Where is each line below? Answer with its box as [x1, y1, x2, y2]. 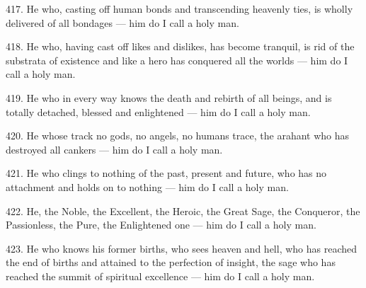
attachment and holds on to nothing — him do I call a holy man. [6, 179, 289, 194]
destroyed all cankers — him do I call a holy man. [6, 142, 223, 156]
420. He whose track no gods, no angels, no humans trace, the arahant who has [6, 128, 350, 143]
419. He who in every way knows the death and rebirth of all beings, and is [6, 90, 332, 105]
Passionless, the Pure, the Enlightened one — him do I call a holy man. [6, 217, 316, 232]
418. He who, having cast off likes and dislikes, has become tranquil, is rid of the [6, 39, 355, 54]
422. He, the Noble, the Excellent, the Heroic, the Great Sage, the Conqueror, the [6, 203, 360, 218]
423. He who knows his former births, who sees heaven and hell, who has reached [6, 241, 358, 255]
